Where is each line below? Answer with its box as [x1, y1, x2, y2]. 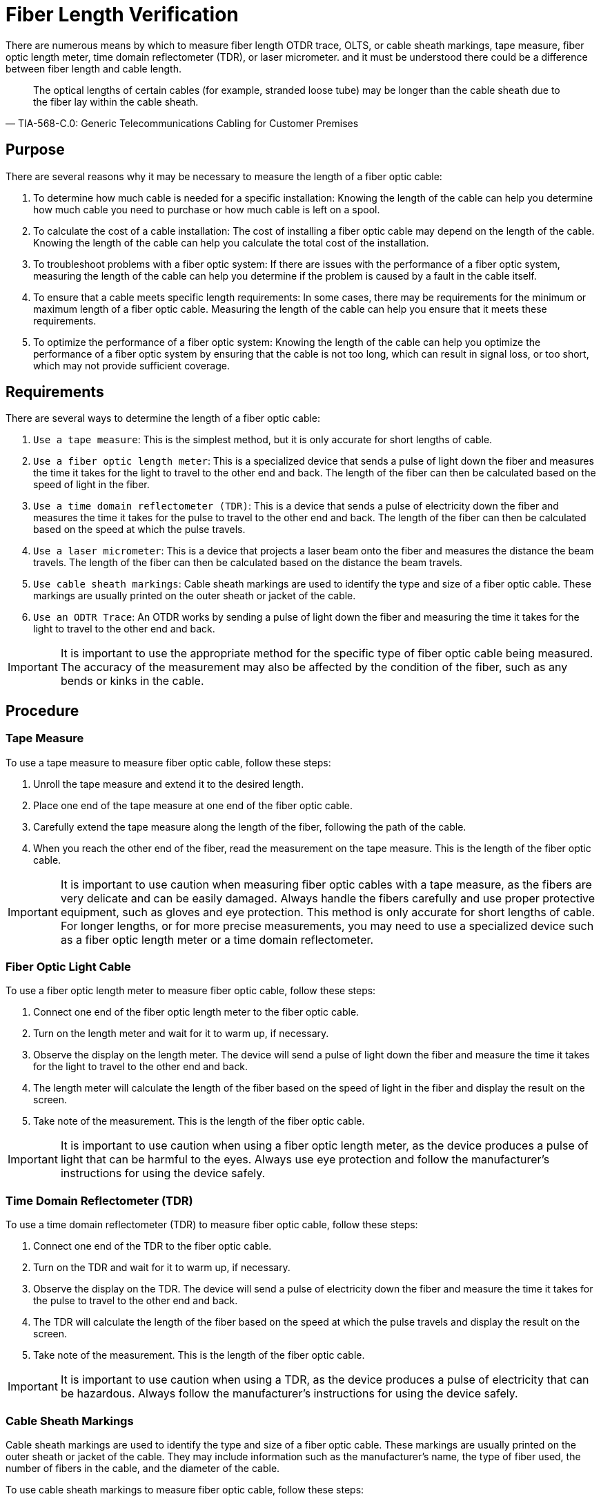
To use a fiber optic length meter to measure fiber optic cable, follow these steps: [6, 985, 376, 997]
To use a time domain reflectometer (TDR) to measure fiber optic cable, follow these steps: [6, 1219, 418, 1231]
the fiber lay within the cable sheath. [33, 95, 199, 108]
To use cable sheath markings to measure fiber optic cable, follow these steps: [6, 1483, 364, 1495]
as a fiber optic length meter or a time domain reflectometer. [60, 932, 374, 947]
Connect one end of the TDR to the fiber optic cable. [33, 1240, 272, 1252]
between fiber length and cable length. [6, 62, 181, 75]
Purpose [6, 141, 65, 159]
